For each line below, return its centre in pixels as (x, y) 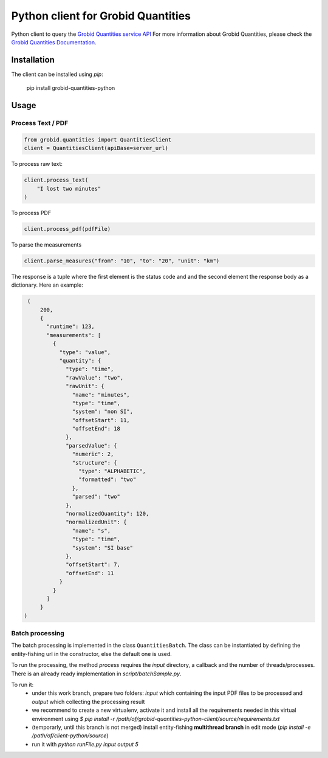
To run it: (22, 685)
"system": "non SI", (103, 412)
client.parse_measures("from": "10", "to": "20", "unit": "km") (122, 261)
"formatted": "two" (107, 480)
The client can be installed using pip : (57, 74)
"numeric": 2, (93, 454)
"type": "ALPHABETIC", (112, 471)
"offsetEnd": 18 (96, 429)
